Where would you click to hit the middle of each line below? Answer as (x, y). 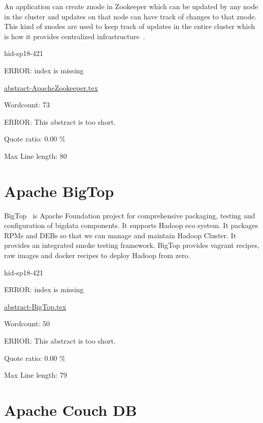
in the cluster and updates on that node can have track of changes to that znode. (130, 16)
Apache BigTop (59, 191)
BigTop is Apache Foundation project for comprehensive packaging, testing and (130, 215)
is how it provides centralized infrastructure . (75, 36)
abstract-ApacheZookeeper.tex (51, 87)
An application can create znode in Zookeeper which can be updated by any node (131, 6)
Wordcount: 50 (27, 323)
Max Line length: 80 (36, 156)
